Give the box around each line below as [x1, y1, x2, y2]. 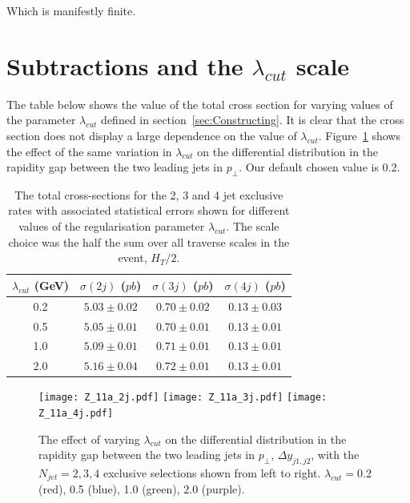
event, [118, 249, 147, 266]
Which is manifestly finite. [6, 2, 136, 18]
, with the [311, 446, 360, 463]
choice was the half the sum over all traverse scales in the [8, 233, 290, 250]
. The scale [226, 218, 279, 235]
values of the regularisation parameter [18, 218, 205, 235]
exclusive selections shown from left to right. [102, 465, 321, 481]
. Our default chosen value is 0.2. [239, 159, 400, 175]
